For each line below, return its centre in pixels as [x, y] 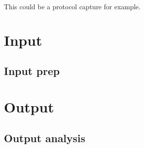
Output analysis [45, 138]
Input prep [32, 71]
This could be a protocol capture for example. [72, 6]
